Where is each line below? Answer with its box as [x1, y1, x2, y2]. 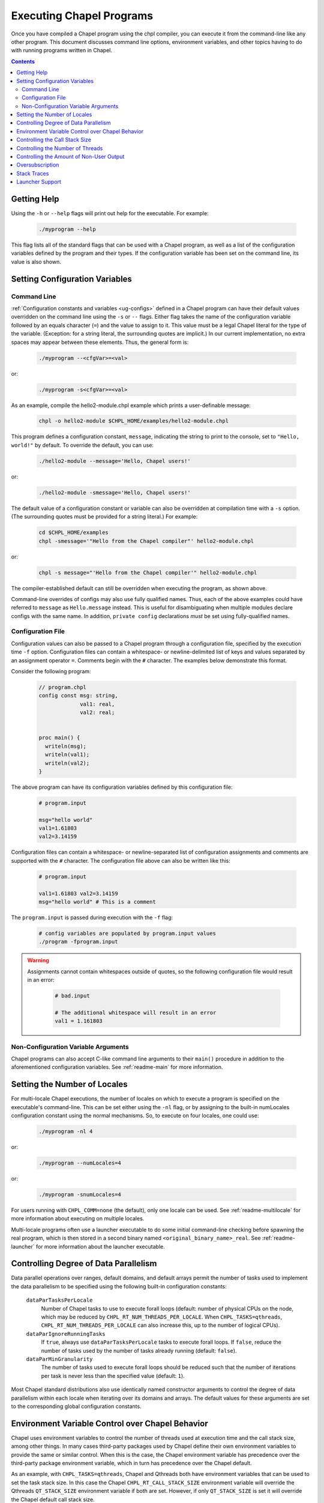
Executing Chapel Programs [11, 9, 154, 22]
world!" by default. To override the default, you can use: [11, 441, 154, 448]
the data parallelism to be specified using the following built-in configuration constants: [11, 1282, 227, 1290]
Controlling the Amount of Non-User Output [16, 153, 125, 161]
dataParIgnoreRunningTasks [26, 1330, 106, 1337]
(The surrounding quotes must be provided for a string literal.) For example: [11, 513, 198, 520]
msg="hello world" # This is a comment [38, 898, 156, 905]
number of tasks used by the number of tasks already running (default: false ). [41, 1347, 237, 1354]
